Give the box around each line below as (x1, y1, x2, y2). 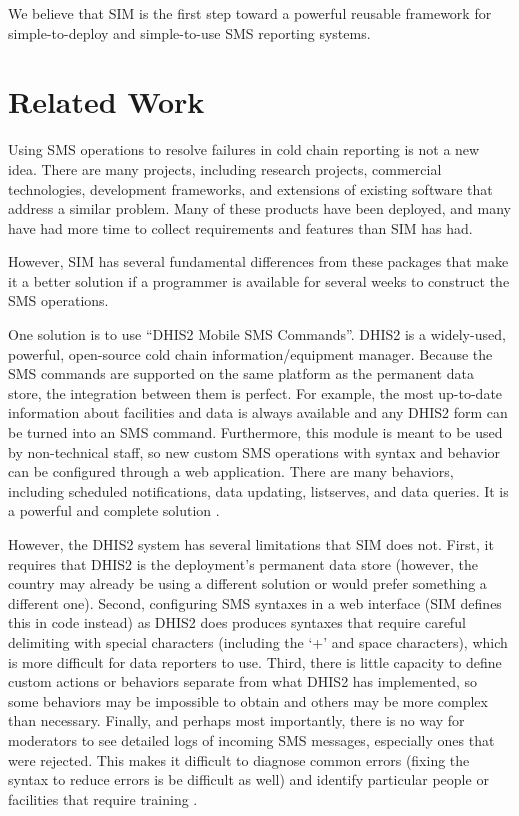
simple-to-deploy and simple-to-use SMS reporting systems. (8, 22, 371, 43)
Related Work (8, 81, 205, 122)
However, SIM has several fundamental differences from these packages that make (8, 251, 509, 272)
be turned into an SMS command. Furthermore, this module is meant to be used (8, 422, 503, 443)
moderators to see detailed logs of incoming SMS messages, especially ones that (8, 729, 495, 750)
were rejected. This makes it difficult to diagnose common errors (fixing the (8, 749, 470, 770)
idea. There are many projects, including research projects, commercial (8, 158, 442, 179)
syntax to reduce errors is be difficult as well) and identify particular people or (8, 769, 489, 790)
